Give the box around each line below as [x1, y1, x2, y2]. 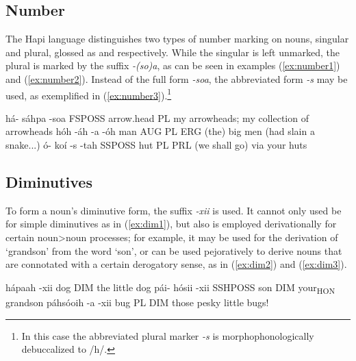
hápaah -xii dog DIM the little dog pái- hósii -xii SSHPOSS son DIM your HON [5, 279, 335, 296]
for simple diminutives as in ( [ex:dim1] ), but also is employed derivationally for [5, 216, 337, 231]
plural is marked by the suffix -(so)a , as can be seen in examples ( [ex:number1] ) [5, 58, 340, 73]
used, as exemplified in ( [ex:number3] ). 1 [5, 86, 172, 102]
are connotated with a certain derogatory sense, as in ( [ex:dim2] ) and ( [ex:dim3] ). [5, 257, 347, 271]
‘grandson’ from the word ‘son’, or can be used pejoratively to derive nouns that [5, 243, 342, 258]
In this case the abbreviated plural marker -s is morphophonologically [21, 328, 314, 343]
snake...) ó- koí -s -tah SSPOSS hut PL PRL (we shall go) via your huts [5, 138, 307, 152]
